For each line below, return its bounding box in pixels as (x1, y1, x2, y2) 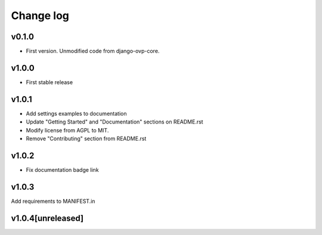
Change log (11, 9, 70, 22)
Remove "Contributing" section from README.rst (26, 135, 147, 143)
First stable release (26, 78, 73, 86)
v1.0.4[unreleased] (11, 213, 83, 223)
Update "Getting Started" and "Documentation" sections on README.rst (26, 118, 203, 125)
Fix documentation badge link (26, 166, 99, 173)
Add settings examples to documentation (26, 110, 127, 117)
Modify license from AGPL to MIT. (26, 126, 109, 134)
